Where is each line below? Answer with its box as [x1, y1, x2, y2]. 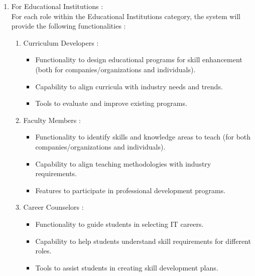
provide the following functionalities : [11, 21, 126, 31]
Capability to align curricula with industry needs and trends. [35, 81, 223, 91]
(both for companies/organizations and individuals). [35, 64, 196, 74]
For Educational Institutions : [11, 1, 103, 11]
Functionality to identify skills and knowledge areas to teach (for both [35, 131, 251, 142]
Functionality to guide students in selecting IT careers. [35, 218, 204, 229]
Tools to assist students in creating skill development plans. [35, 262, 218, 272]
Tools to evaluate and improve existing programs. [35, 98, 187, 108]
